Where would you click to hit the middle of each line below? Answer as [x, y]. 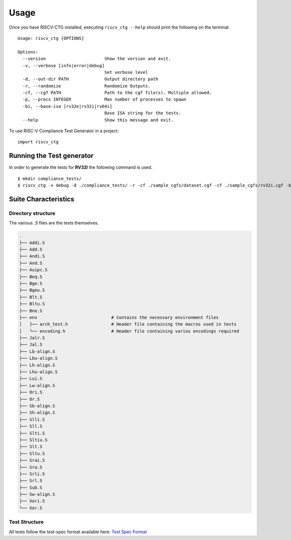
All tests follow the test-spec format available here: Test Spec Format [78, 532]
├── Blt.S [31, 297]
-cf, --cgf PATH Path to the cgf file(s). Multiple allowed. [117, 93]
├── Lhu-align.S [39, 372]
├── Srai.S [32, 460]
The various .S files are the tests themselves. [54, 223]
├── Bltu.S [32, 304]
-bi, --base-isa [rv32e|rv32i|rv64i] [67, 106]
